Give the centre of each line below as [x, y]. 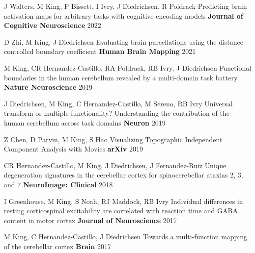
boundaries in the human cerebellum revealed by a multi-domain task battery [121, 77]
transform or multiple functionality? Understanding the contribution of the [117, 113]
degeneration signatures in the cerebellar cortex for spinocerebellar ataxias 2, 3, [124, 175]
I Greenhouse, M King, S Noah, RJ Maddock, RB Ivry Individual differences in [124, 201]
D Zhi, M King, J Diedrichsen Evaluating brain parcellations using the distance [124, 41]
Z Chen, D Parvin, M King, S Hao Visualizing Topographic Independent [113, 139]
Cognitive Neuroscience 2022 [53, 25]
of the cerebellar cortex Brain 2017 [57, 246]
